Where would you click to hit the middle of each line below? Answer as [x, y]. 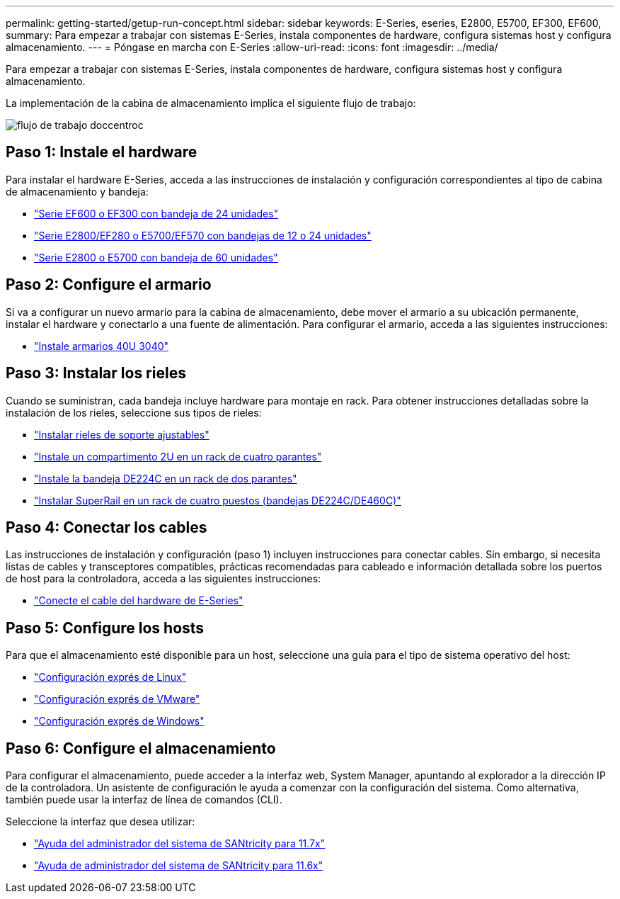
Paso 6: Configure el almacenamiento [141, 748]
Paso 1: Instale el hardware [102, 152]
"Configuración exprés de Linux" [110, 677]
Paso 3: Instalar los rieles [96, 373]
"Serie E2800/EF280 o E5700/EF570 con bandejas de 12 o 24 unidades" [203, 235]
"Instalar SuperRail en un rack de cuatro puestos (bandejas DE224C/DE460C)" [218, 500]
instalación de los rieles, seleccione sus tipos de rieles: [134, 412]
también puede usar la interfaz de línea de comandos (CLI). [144, 800]
